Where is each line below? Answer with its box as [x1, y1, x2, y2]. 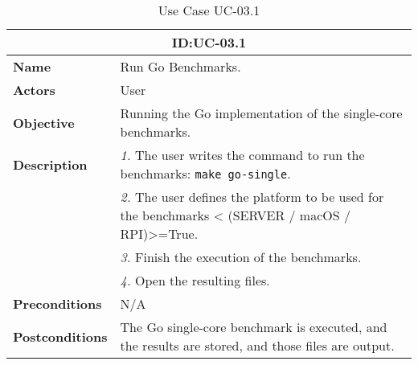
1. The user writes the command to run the [120, 146, 365, 164]
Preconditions [13, 294, 102, 313]
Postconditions [13, 326, 108, 346]
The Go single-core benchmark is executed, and [120, 318, 387, 336]
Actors [13, 80, 55, 99]
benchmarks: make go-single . [120, 164, 291, 182]
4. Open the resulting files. [120, 271, 270, 289]
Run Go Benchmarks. [120, 57, 241, 76]
